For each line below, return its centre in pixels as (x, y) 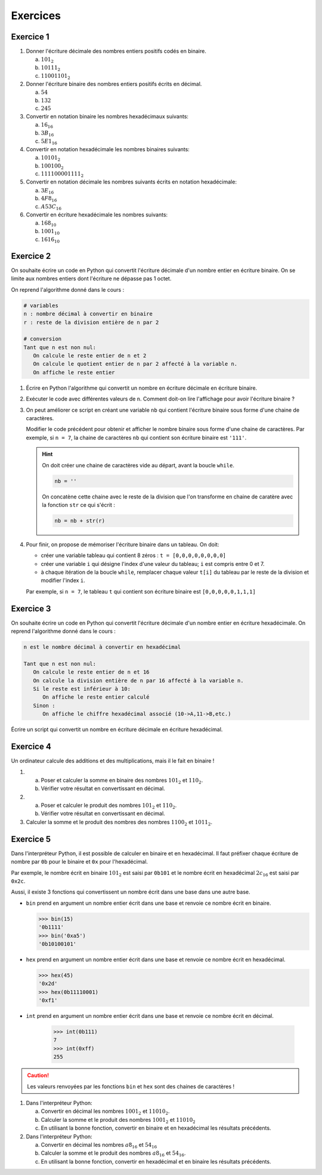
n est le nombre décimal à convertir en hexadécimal (102, 647)
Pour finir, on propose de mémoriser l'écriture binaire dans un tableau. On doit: (123, 544)
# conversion (43, 339)
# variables (41, 305)
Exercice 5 (31, 839)
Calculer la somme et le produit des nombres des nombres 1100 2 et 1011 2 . (119, 823)
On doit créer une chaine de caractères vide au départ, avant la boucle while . (138, 465)
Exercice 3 (31, 609)
